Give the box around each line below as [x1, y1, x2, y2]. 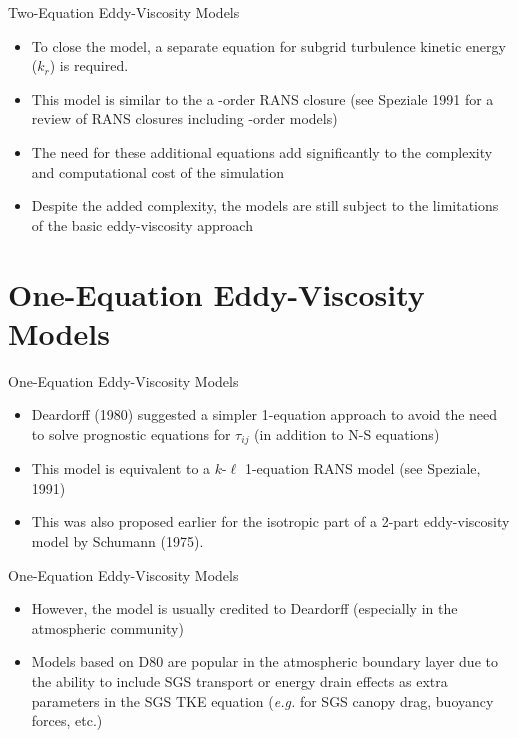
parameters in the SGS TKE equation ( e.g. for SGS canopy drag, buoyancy [31, 690, 494, 711]
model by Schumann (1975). [31, 531, 204, 552]
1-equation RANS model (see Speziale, [244, 458, 481, 479]
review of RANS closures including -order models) [31, 108, 338, 129]
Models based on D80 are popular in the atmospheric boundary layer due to [31, 651, 498, 672]
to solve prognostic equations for [31, 423, 231, 444]
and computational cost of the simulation [31, 161, 284, 182]
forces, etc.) [31, 710, 103, 731]
